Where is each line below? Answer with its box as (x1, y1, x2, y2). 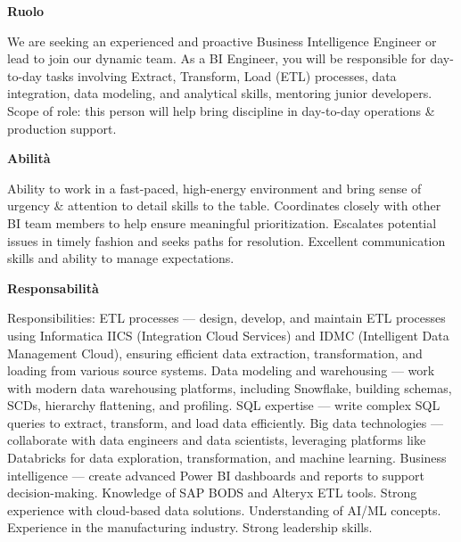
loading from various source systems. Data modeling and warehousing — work (7, 361, 435, 380)
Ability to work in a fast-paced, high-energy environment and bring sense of (7, 178, 422, 197)
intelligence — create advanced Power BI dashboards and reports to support (7, 465, 424, 484)
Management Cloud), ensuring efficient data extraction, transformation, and (7, 343, 423, 362)
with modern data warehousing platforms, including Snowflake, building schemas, (7, 378, 452, 397)
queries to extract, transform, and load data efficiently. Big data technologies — (7, 413, 444, 431)
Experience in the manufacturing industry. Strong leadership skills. (7, 518, 373, 537)
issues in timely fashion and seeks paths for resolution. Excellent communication (7, 231, 446, 250)
